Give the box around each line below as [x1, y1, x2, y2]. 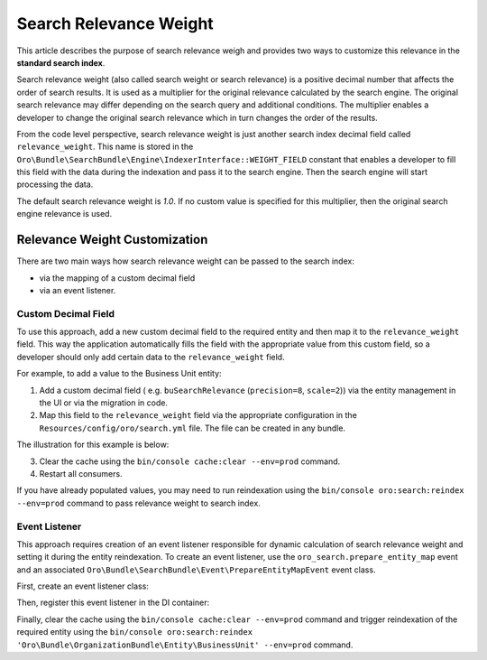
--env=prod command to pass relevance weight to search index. [16, 497, 261, 508]
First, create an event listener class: [16, 581, 149, 591]
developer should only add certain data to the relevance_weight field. [16, 351, 285, 362]
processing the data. [16, 179, 94, 190]
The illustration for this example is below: [16, 439, 170, 451]
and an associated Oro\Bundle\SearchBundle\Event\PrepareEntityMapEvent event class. [16, 564, 376, 575]
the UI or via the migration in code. [39, 397, 169, 408]
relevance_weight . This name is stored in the [16, 141, 194, 153]
